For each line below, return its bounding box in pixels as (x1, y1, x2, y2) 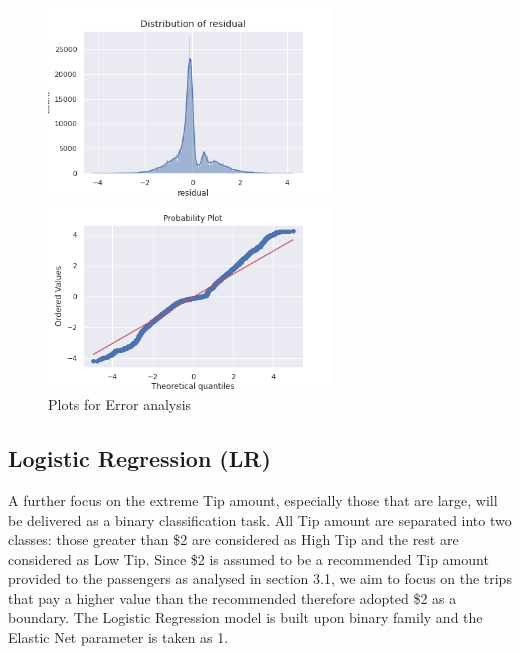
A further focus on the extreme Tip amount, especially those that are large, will (8, 489, 498, 510)
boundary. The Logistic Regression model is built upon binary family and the (8, 607, 483, 628)
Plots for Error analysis (48, 394, 192, 415)
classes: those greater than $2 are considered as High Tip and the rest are (8, 529, 459, 550)
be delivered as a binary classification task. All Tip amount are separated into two (8, 509, 512, 530)
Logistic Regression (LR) (8, 443, 271, 474)
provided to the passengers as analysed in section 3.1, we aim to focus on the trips (8, 568, 512, 589)
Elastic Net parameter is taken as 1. (8, 627, 229, 648)
